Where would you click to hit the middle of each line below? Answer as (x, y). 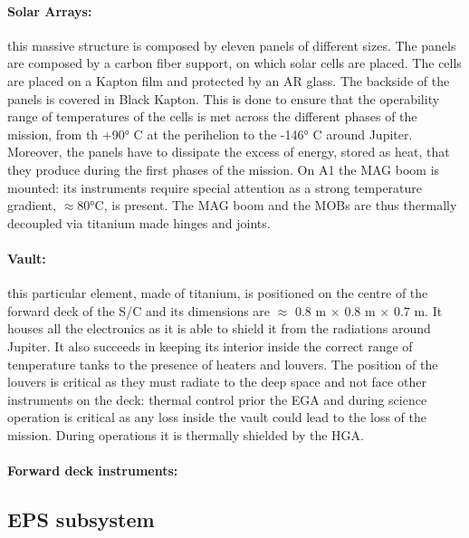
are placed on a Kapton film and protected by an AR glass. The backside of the (229, 80)
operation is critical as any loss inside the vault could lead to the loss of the (217, 417)
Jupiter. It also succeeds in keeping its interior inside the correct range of (210, 346)
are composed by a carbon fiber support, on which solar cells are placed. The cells (234, 63)
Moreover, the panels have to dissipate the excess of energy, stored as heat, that (229, 152)
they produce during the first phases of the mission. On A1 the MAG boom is (224, 169)
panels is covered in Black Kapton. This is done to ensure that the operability (224, 98)
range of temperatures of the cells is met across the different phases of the (212, 116)
